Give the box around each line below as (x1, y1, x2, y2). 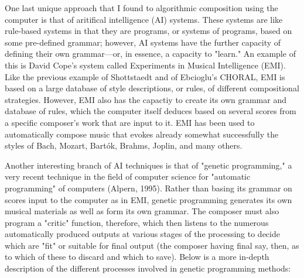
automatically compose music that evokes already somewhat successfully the (5, 128, 279, 140)
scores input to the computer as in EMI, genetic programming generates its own (5, 193, 292, 205)
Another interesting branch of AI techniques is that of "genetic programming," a (5, 159, 292, 171)
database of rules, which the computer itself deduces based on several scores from (5, 105, 296, 117)
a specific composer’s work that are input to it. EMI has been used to (5, 116, 255, 128)
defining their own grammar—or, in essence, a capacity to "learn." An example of (5, 47, 296, 60)
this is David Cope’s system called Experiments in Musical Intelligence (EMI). (5, 59, 286, 71)
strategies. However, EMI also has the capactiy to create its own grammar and (5, 93, 286, 105)
